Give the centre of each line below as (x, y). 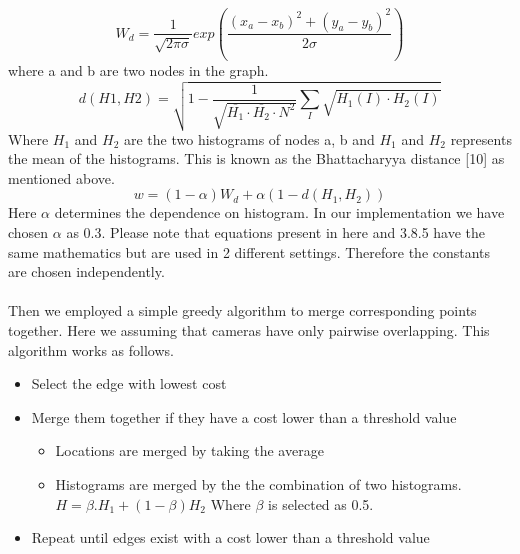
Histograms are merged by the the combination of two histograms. (258, 483)
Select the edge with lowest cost (129, 383)
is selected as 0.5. (321, 503)
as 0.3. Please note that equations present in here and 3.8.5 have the (276, 232)
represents (481, 138)
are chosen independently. (86, 271)
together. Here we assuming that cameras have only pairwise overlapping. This (249, 330)
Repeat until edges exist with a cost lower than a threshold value (230, 537)
